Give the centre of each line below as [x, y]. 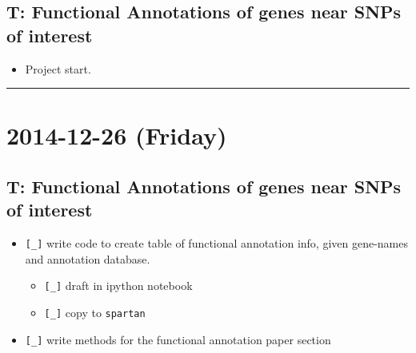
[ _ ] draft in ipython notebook [118, 286]
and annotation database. [88, 258]
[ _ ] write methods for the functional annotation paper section [178, 339]
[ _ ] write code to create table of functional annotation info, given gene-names [217, 243]
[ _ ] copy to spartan [95, 313]
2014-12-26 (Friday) [117, 135]
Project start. [58, 68]
